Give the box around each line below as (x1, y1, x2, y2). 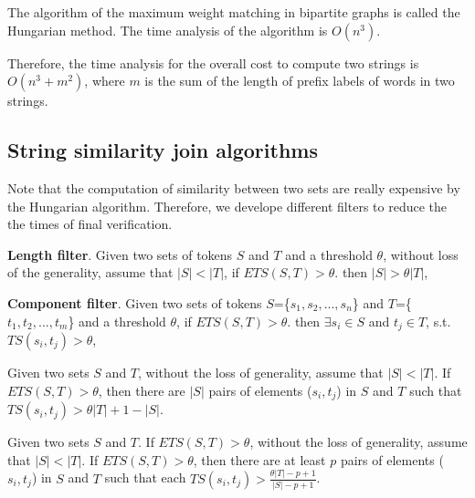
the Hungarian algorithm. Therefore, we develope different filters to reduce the (7, 196, 448, 215)
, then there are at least (193, 450, 326, 469)
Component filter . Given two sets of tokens (7, 293, 262, 312)
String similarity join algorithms (7, 136, 318, 164)
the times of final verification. (7, 214, 173, 233)
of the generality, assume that (7, 263, 174, 282)
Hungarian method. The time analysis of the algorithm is (7, 20, 328, 39)
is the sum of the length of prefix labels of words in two (144, 71, 455, 90)
